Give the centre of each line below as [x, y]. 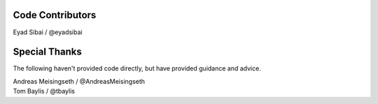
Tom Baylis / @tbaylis [44, 91]
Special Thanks [47, 52]
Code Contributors [55, 15]
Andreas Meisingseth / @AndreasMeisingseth [79, 81]
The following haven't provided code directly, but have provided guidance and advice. [137, 68]
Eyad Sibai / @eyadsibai [48, 32]
